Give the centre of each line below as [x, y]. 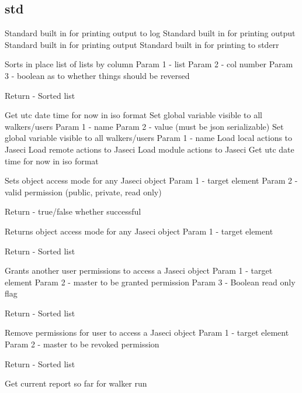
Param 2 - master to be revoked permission [82, 344]
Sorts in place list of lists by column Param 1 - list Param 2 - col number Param [149, 64]
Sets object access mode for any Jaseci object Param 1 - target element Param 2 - [151, 180]
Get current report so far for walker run [76, 383]
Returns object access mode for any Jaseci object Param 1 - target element [139, 231]
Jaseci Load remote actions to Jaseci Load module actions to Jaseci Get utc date [150, 149]
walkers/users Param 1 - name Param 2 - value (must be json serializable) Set [144, 126]
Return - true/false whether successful [73, 211]
